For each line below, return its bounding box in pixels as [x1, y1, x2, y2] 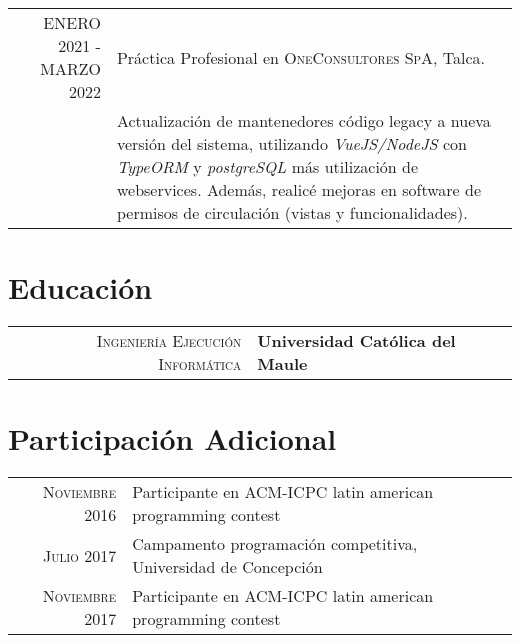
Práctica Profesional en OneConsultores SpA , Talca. [116, 45, 486, 69]
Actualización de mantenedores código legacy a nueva [116, 109, 491, 132]
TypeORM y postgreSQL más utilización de [116, 155, 419, 178]
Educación [8, 267, 153, 308]
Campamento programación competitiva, [132, 532, 418, 556]
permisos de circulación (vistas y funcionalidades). [116, 201, 468, 224]
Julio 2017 [43, 543, 117, 567]
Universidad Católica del [257, 329, 456, 353]
